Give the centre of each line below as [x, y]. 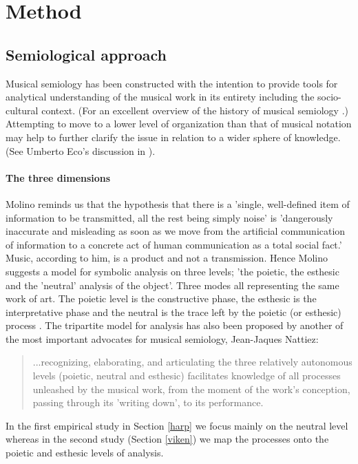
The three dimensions [58, 177]
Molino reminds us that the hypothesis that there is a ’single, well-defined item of [178, 203]
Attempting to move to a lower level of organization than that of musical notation [179, 124]
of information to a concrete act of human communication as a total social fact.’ [174, 244]
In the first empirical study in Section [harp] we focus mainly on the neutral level [177, 425]
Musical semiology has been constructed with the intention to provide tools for [172, 83]
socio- [329, 97]
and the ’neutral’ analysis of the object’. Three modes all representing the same [172, 285]
